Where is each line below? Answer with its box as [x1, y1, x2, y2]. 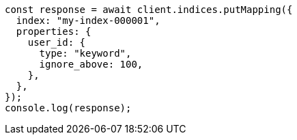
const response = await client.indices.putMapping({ [5, 4, 293, 15]
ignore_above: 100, [39, 59, 143, 70]
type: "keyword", [39, 48, 132, 59]
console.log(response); [5, 102, 132, 113]
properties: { [16, 26, 91, 37]
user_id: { [27, 37, 86, 48]
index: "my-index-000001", [16, 15, 160, 26]
